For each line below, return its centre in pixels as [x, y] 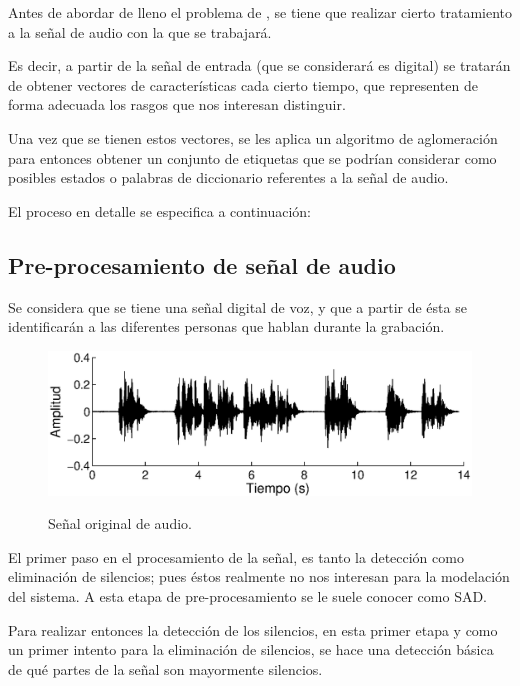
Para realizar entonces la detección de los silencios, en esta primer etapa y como [253, 629]
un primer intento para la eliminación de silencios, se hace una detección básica [251, 649]
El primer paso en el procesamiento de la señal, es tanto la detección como [236, 556]
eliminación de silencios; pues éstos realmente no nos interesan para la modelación [259, 576]
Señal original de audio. [120, 523]
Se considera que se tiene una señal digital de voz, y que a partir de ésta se [237, 306]
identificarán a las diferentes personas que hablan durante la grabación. [226, 326]
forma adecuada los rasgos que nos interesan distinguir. [177, 104]
